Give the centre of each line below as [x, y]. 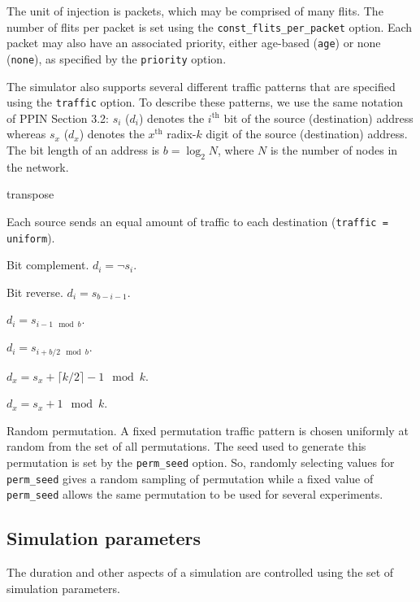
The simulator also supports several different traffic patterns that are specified [201, 86]
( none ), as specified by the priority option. [117, 58]
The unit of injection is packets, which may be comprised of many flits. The [195, 11]
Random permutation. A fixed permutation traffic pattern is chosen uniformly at [208, 430]
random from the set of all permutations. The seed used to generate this [186, 446]
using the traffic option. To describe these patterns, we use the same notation [205, 102]
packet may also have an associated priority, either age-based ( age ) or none [194, 43]
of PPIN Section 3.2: [58, 118]
